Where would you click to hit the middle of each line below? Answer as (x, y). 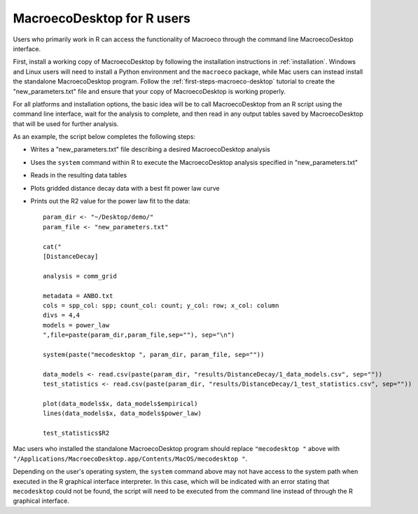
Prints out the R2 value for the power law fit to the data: (110, 201)
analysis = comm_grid (80, 276)
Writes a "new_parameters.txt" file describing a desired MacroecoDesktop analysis (151, 149)
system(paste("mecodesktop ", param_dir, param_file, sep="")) (154, 354)
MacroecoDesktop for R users (102, 18)
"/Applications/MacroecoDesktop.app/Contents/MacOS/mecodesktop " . (130, 459)
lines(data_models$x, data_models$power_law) (123, 413)
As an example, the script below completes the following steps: (104, 137)
